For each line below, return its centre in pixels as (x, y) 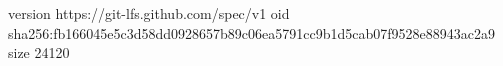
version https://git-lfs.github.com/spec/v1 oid (149, 13)
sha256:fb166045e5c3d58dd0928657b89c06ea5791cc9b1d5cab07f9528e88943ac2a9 (251, 32)
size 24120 (39, 52)
